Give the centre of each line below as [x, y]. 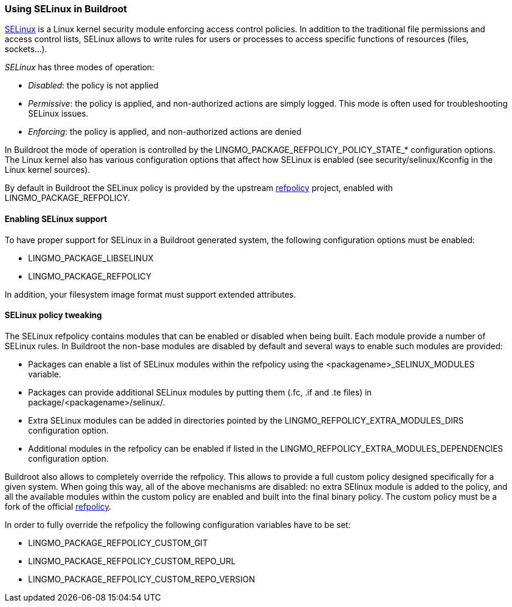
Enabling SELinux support [56, 219]
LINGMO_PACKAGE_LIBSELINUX [91, 258]
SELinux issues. [58, 114]
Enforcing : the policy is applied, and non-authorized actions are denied [165, 132]
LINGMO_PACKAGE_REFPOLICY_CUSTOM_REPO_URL [132, 561]
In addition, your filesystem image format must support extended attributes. [150, 294]
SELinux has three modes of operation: [80, 67]
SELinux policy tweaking [54, 315]
